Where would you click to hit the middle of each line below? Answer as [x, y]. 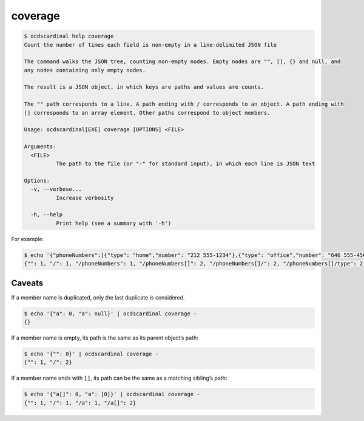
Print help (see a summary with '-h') [113, 223]
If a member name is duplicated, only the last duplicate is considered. [98, 297]
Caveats [27, 283]
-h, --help [47, 215]
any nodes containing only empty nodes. [85, 70]
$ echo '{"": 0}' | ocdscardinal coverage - [91, 354]
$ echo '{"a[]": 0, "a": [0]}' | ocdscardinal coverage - [112, 394]
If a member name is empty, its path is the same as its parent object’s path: [105, 338]
